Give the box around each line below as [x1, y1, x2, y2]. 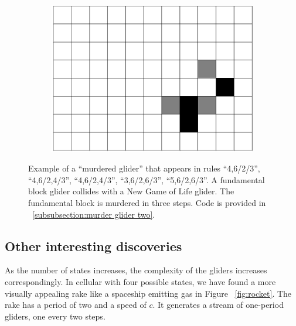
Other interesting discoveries [5, 236, 182, 255]
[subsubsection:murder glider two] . [32, 208, 155, 220]
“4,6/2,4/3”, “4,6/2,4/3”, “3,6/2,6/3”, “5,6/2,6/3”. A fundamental [28, 173, 265, 186]
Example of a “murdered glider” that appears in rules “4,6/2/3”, [28, 162, 260, 174]
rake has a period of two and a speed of [5, 298, 147, 311]
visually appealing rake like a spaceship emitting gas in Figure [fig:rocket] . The [5, 287, 292, 299]
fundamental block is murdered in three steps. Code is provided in [28, 196, 266, 208]
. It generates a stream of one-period [152, 298, 284, 311]
